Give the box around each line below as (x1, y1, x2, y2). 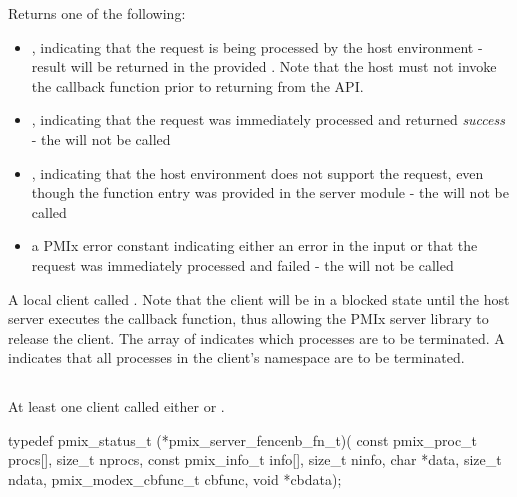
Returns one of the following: (8, 3, 186, 23)
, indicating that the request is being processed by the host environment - (31, 36, 483, 57)
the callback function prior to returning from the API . (31, 75, 364, 96)
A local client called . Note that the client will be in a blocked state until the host (8, 288, 510, 309)
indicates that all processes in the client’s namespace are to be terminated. (8, 347, 465, 368)
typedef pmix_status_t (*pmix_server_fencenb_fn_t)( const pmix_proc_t (8, 429, 478, 450)
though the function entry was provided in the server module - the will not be (31, 182, 509, 203)
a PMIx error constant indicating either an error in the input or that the (31, 235, 478, 256)
